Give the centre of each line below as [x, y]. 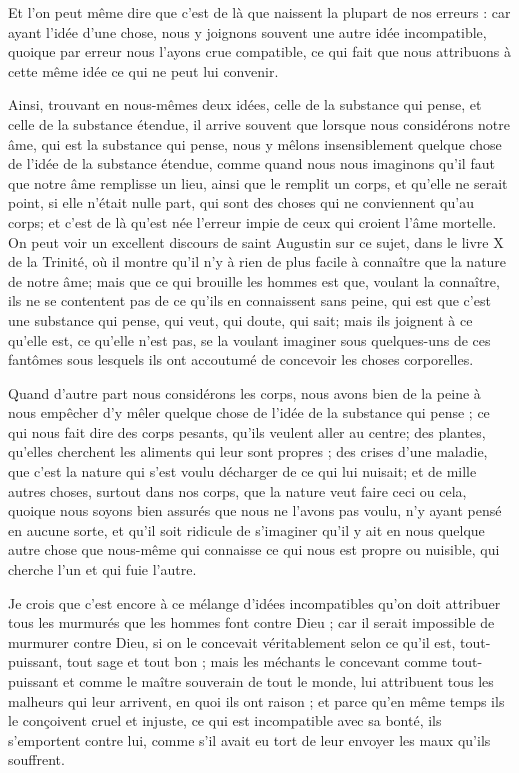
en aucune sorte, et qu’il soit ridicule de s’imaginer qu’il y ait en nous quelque [246, 529]
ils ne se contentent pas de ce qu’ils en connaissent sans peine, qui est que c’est [249, 300]
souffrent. [36, 759]
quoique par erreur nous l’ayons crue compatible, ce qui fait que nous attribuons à [260, 51]
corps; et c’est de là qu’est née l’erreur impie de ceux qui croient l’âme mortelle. [252, 221]
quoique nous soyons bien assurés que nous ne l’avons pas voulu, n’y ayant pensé [255, 510]
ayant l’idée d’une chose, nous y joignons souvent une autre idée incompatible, [247, 31]
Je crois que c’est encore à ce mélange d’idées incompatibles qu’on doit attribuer [254, 602]
